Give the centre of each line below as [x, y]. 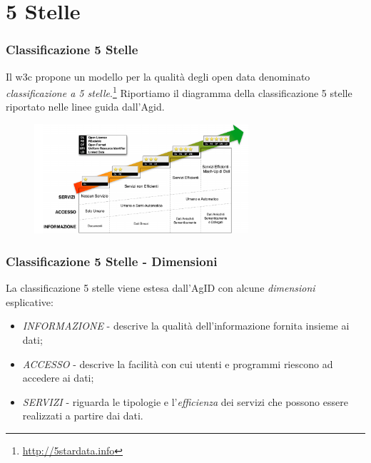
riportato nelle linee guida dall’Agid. [85, 107]
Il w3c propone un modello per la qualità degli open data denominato [158, 76]
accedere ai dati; [58, 378]
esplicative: [30, 301]
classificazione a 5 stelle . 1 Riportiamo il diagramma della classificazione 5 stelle [179, 92]
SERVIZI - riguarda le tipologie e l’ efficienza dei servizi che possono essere [185, 401]
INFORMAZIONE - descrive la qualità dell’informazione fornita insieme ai [186, 326]
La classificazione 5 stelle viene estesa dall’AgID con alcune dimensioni [161, 288]
